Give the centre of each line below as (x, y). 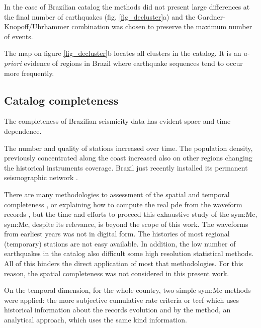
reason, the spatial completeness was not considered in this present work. (117, 273)
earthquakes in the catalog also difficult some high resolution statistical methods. (129, 253)
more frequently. (29, 73)
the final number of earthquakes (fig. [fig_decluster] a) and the (100, 16)
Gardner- (211, 16)
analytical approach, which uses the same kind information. (96, 320)
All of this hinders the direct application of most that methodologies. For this (124, 263)
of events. (19, 36)
